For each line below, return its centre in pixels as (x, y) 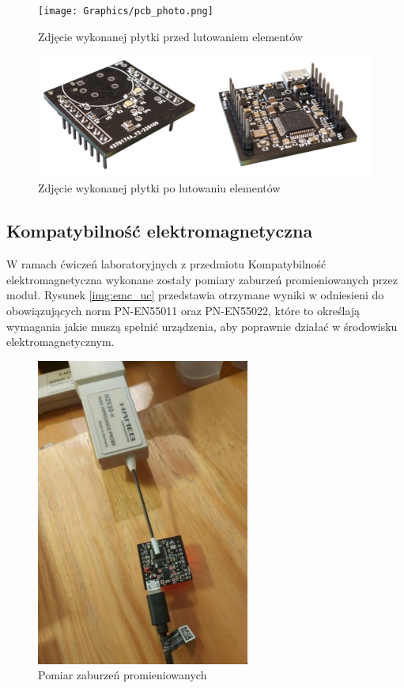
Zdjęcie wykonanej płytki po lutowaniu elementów (159, 188)
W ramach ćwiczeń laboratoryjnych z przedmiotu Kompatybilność (166, 264)
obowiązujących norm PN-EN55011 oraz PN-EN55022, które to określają (183, 311)
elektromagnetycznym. (60, 342)
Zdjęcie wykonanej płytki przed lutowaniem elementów (170, 36)
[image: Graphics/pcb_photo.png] (126, 11)
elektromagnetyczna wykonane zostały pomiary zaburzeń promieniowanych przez (202, 279)
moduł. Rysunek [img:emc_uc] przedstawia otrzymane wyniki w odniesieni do (195, 295)
